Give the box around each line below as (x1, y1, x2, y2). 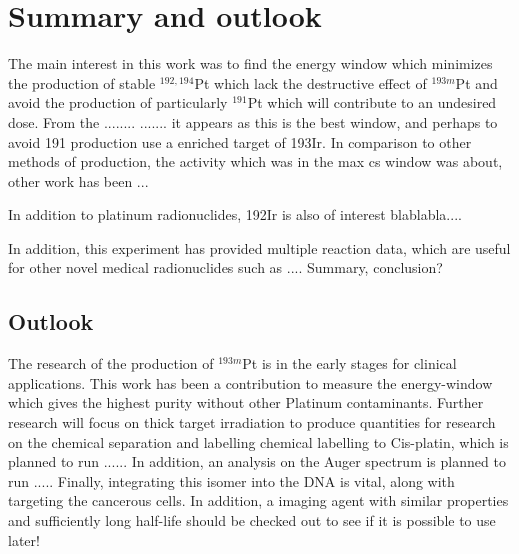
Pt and (455, 72, 498, 93)
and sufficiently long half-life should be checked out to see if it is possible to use (8, 510, 496, 531)
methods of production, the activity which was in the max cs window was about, (8, 151, 503, 172)
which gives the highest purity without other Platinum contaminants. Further (8, 392, 484, 413)
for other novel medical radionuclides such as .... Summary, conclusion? (8, 257, 443, 278)
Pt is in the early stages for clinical (242, 353, 457, 374)
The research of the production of (8, 353, 214, 374)
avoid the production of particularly (8, 92, 228, 113)
